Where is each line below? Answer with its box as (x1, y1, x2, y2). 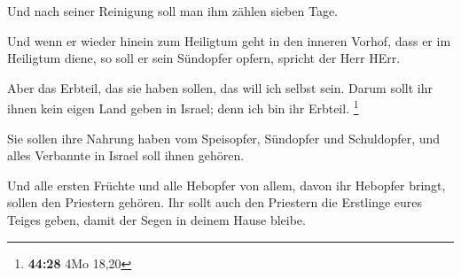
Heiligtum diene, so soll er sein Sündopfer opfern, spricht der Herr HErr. (7, 49, 401, 67)
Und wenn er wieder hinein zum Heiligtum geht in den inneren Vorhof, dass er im (7, 31, 451, 50)
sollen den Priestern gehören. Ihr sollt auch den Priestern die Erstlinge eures (7, 193, 423, 212)
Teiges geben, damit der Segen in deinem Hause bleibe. (7, 211, 306, 228)
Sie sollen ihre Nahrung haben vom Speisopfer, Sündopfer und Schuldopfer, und (7, 128, 441, 147)
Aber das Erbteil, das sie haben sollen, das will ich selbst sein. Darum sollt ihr (7, 78, 433, 97)
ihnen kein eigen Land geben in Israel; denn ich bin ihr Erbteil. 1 (7, 97, 359, 118)
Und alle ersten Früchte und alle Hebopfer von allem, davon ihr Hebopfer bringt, (7, 175, 446, 194)
